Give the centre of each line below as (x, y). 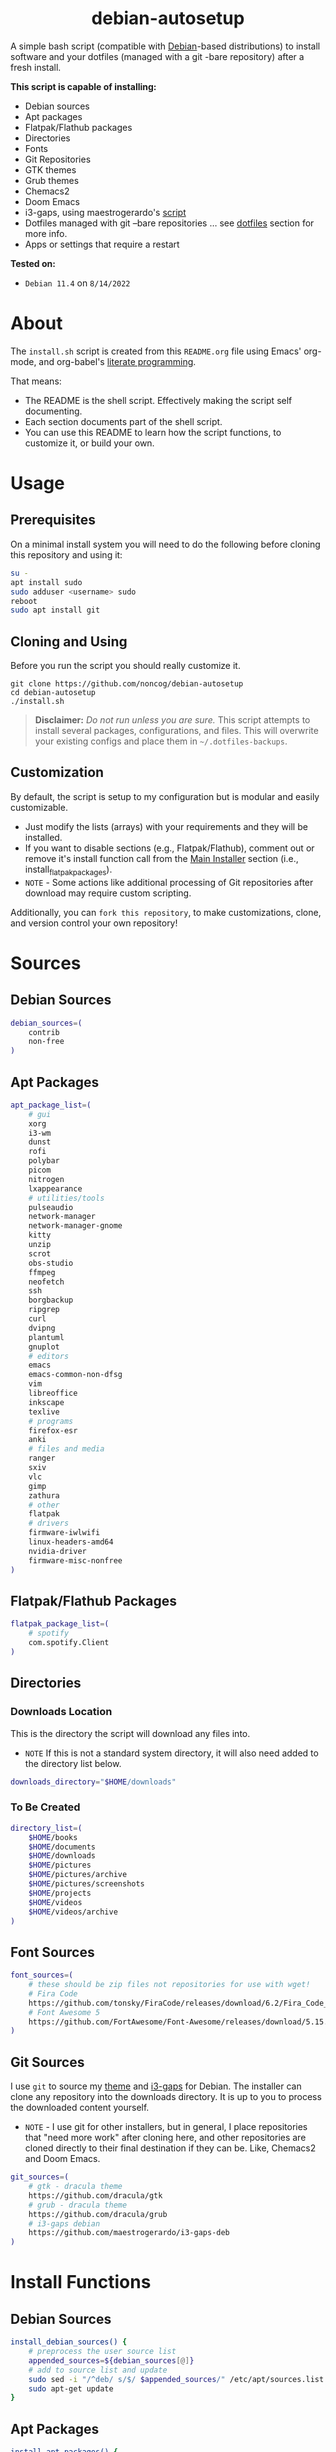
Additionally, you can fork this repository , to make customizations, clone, (166, 912)
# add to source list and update (98, 2370)
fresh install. (36, 67)
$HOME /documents (62, 1847)
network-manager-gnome (75, 1226)
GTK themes (50, 169)
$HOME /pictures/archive (78, 1875)
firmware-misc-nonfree (75, 1560)
